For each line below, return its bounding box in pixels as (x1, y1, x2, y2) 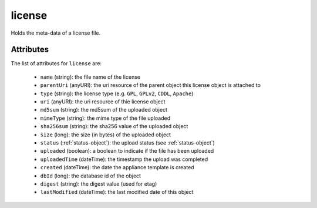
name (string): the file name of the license (40, 73, 141, 80)
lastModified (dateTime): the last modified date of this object (40, 189, 194, 196)
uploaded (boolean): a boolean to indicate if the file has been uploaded (40, 147, 214, 155)
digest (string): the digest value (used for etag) (40, 180, 157, 187)
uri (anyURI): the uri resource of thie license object (40, 98, 166, 105)
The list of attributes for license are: (11, 60, 102, 67)
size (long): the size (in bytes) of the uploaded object (40, 131, 171, 138)
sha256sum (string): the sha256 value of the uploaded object (40, 123, 188, 130)
